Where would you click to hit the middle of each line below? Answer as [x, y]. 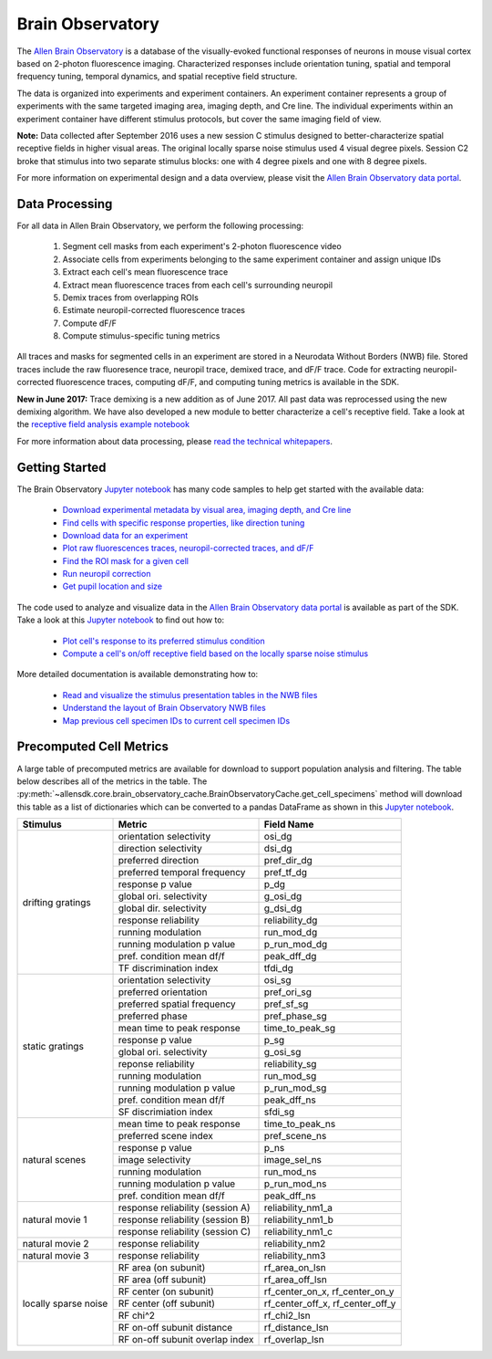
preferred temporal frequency [182, 873]
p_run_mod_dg [296, 945]
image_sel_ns [293, 1160]
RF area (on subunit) [162, 1268]
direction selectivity [160, 849]
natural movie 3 [56, 1256]
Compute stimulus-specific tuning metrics [141, 336]
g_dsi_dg [283, 908]
